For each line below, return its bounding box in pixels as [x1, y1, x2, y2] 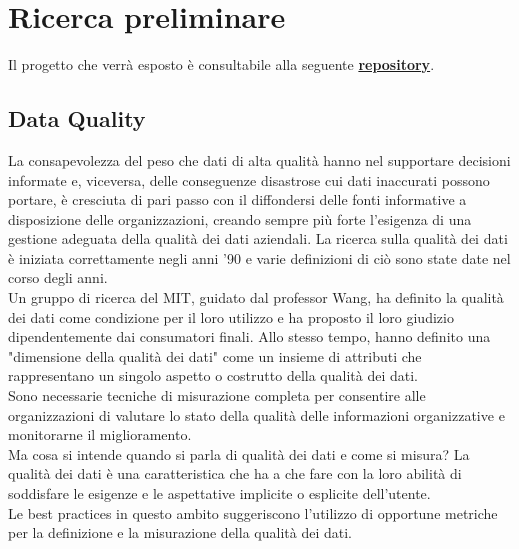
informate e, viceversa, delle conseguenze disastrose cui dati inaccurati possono [8, 169, 490, 190]
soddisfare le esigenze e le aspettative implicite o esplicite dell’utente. [8, 483, 431, 504]
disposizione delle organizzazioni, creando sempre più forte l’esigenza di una [8, 208, 472, 229]
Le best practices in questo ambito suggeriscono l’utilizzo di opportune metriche [8, 502, 498, 523]
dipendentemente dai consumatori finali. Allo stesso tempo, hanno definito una [8, 326, 491, 347]
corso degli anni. [8, 267, 108, 288]
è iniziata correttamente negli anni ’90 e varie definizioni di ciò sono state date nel [8, 247, 511, 268]
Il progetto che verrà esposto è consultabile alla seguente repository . [8, 54, 435, 75]
